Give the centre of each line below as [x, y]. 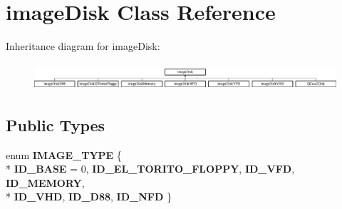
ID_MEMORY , [45, 182]
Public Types [56, 124]
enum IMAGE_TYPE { [64, 154]
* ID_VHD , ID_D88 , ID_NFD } [89, 197]
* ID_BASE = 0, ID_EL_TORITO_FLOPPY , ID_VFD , [150, 169]
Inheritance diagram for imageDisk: [83, 46]
